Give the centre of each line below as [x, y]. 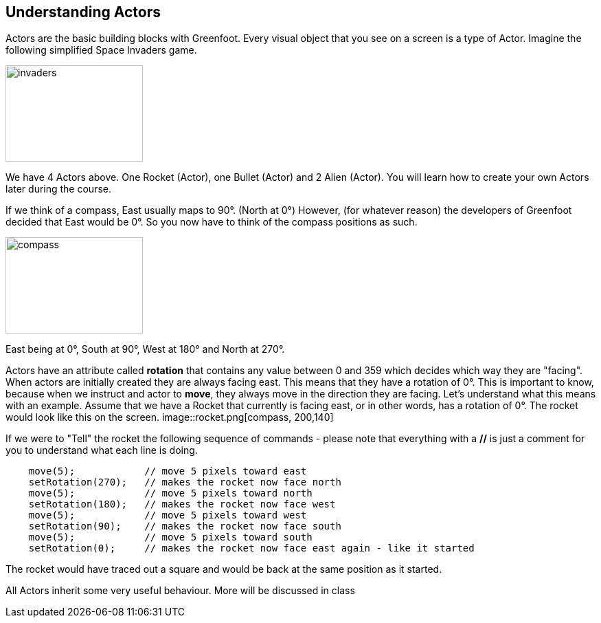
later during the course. [58, 189]
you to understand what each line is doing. [102, 450]
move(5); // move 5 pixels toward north [170, 493]
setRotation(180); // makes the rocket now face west [182, 504]
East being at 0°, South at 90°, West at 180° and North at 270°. [145, 349]
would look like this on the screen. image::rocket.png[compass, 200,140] [170, 417]
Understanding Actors [83, 12]
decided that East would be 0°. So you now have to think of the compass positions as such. [212, 222]
